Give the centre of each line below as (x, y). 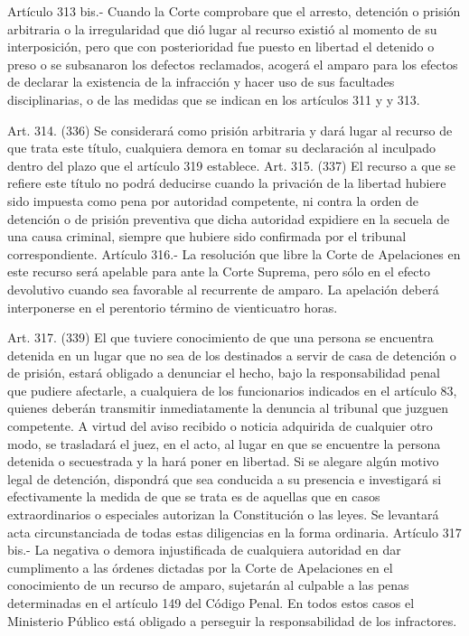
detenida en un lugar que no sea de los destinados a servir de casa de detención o (232, 355)
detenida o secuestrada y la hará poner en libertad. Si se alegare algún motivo (223, 461)
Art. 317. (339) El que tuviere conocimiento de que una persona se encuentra (220, 337)
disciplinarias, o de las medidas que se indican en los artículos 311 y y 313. (214, 99)
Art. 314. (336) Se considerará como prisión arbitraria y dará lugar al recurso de (230, 130)
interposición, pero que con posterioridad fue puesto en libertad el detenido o (221, 47)
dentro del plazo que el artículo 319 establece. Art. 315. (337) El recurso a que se (232, 165)
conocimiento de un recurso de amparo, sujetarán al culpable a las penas (208, 585)
